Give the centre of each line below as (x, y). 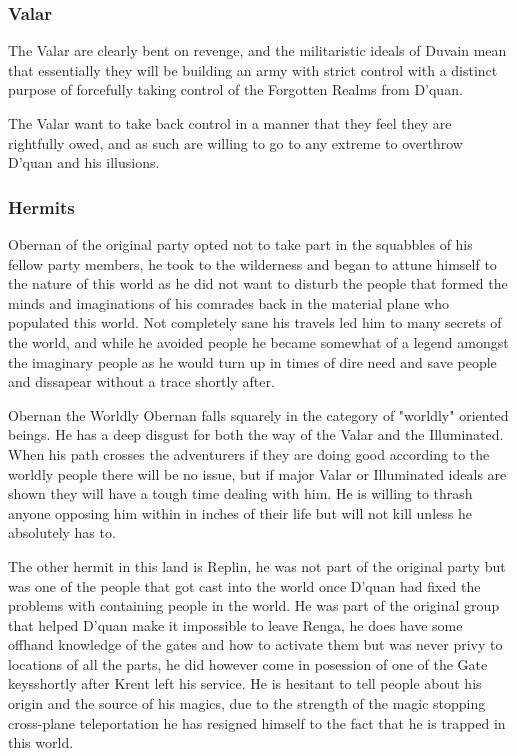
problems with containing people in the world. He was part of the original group (254, 605)
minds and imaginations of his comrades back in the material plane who (228, 302)
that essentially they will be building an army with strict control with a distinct (253, 69)
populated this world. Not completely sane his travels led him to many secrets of (255, 322)
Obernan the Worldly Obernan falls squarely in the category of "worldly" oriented (258, 414)
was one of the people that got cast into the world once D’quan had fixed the (244, 585)
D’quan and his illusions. (84, 162)
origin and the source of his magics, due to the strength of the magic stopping (247, 703)
